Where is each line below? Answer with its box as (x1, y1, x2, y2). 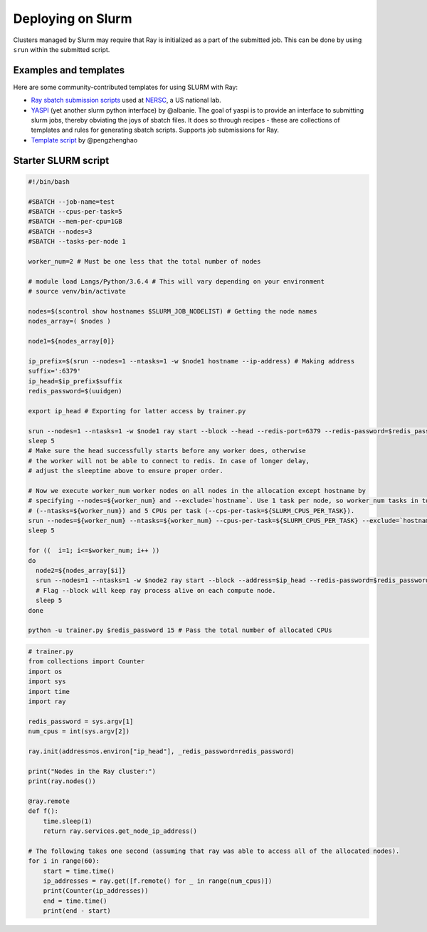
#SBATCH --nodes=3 (28, 227, 93, 235)
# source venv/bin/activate (28, 287, 126, 296)
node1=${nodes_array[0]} (28, 337, 115, 346)
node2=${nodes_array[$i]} (36, 566, 126, 575)
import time (28, 688, 70, 695)
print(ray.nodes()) (28, 777, 96, 785)
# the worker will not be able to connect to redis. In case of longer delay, (28, 457, 310, 465)
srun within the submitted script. (13, 45, 110, 53)
